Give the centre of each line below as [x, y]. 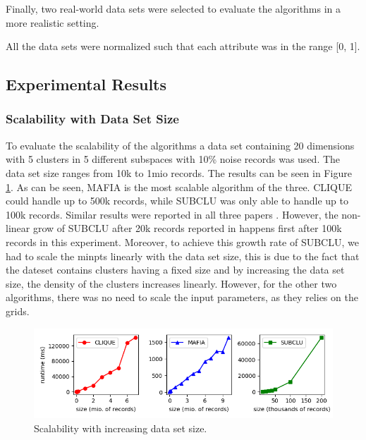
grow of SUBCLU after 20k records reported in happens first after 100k [187, 228]
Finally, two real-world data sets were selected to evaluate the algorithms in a [173, 8]
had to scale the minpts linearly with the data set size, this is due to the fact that [183, 256]
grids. [18, 311]
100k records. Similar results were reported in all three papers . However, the [172, 214]
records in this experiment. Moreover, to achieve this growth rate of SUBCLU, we [182, 242]
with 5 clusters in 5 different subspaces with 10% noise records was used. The [173, 159]
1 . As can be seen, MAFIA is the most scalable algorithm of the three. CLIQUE [179, 187]
